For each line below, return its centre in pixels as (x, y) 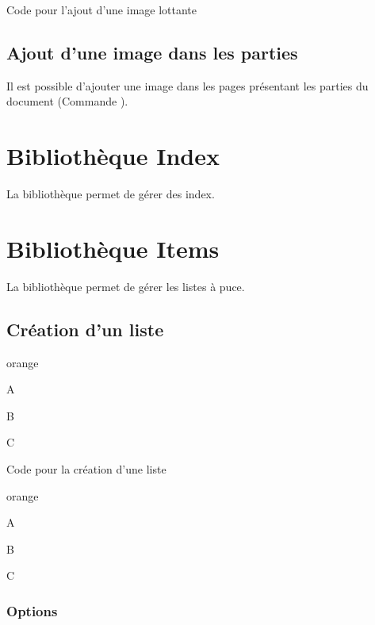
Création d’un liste (85, 329)
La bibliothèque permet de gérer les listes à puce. (126, 286)
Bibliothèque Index (113, 156)
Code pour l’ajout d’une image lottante (102, 10)
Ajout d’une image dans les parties (152, 52)
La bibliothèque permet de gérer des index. (111, 194)
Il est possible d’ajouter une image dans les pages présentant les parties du (187, 85)
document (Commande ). (67, 101)
